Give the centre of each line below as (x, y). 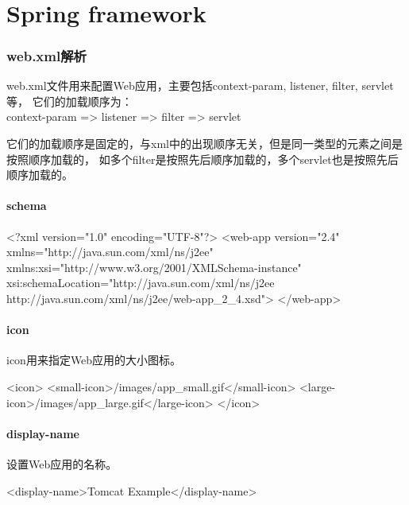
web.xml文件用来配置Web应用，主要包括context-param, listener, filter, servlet (200, 85)
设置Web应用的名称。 (62, 463)
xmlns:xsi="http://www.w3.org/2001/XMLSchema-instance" (154, 267)
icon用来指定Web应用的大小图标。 (94, 360)
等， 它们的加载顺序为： (69, 101)
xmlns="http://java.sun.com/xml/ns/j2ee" (110, 252)
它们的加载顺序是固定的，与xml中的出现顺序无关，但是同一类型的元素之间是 (204, 144)
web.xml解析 (46, 55)
